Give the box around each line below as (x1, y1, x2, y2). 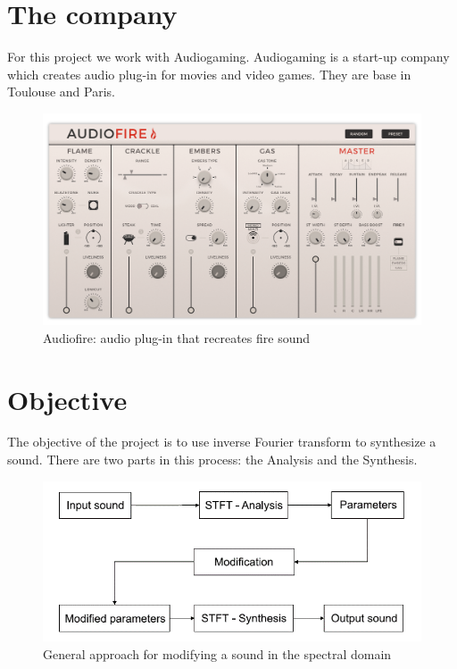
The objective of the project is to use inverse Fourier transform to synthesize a (7, 432, 436, 451)
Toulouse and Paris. (7, 82, 115, 101)
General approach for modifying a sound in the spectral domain (43, 644, 392, 663)
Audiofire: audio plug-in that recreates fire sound (43, 328, 311, 347)
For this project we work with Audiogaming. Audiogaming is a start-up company (7, 47, 450, 66)
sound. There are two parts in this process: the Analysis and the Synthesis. (7, 450, 418, 469)
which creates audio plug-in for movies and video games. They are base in (7, 64, 411, 83)
